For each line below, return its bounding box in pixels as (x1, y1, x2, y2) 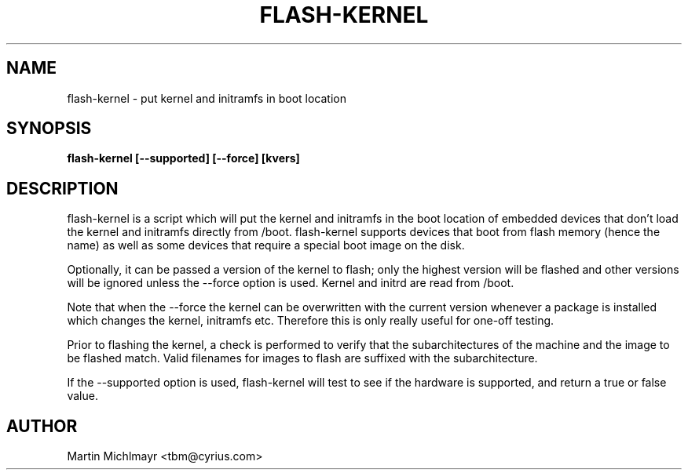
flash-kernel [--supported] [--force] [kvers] (67, 151, 300, 165)
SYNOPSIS (6, 118, 92, 139)
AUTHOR (6, 416, 78, 436)
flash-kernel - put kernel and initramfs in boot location (67, 91, 347, 105)
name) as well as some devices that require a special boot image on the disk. (67, 238, 465, 253)
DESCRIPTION (6, 178, 119, 198)
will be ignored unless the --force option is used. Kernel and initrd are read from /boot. (67, 276, 514, 290)
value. (67, 389, 98, 403)
